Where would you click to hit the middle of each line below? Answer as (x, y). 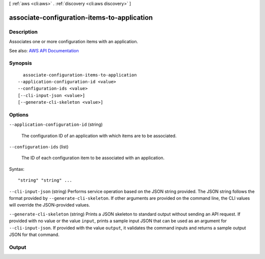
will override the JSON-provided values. (50, 205)
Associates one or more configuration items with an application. (74, 42)
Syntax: (17, 169)
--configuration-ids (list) (39, 146)
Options (19, 115)
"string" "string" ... (45, 180)
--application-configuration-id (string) (56, 124)
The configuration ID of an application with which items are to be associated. (99, 136)
